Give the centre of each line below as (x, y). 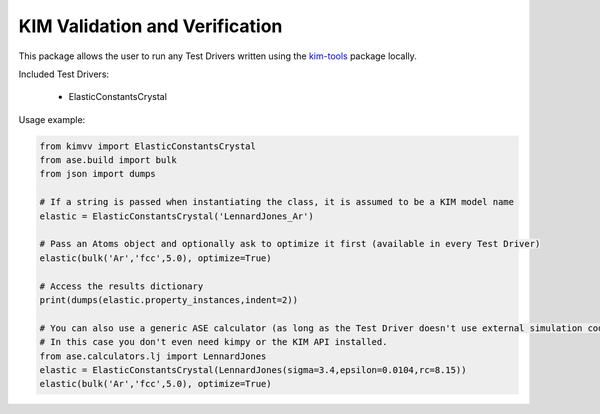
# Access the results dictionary (121, 286)
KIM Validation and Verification (150, 26)
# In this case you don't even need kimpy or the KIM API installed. (213, 342)
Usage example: (52, 119)
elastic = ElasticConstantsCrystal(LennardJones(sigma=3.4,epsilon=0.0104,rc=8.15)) (253, 369)
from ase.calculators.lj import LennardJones (153, 356)
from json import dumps (98, 174)
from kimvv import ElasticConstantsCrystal (148, 146)
